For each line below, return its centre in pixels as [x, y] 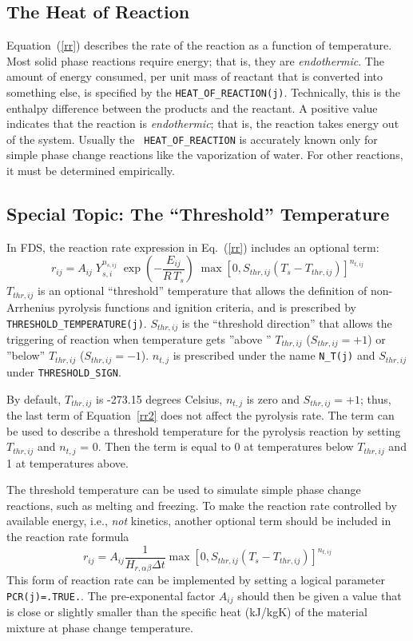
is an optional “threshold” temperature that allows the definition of [203, 291]
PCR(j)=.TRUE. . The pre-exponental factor [111, 595]
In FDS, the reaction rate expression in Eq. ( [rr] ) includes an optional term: [193, 247]
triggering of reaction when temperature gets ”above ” [139, 338]
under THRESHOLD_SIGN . [64, 371]
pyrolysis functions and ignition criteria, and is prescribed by [207, 307]
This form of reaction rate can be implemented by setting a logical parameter [196, 580]
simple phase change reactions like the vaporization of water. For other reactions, [205, 155]
